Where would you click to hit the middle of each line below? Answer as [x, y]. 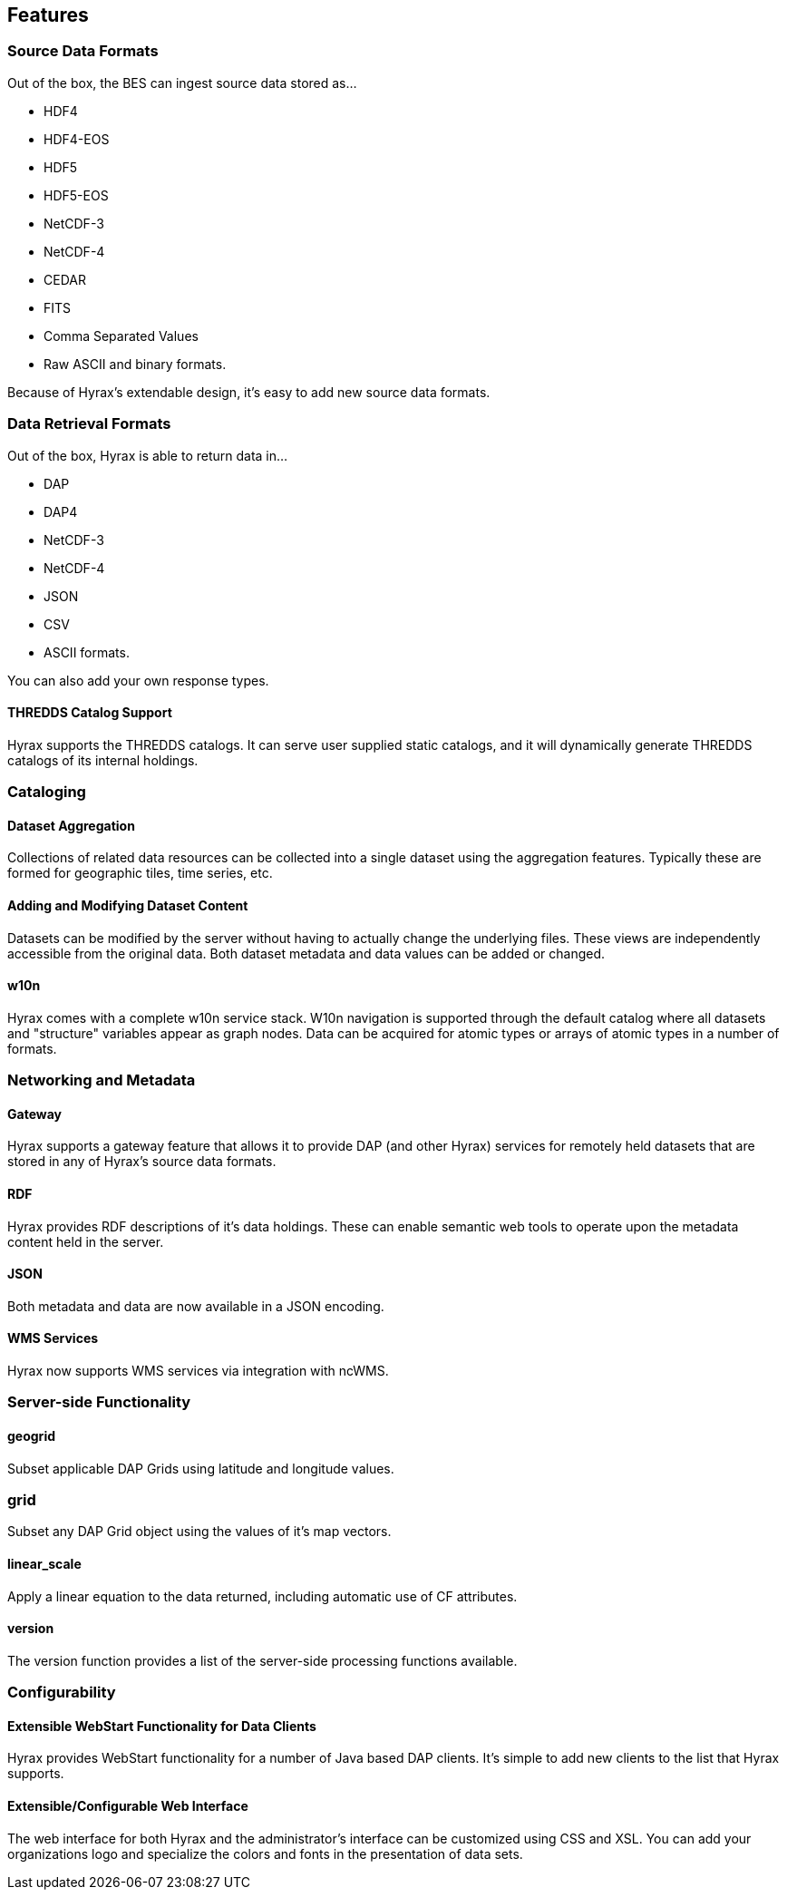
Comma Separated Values [121, 336]
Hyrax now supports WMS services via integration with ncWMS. [198, 1371]
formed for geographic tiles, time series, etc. [140, 873]
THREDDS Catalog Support [90, 713]
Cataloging [47, 792]
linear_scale [44, 1564]
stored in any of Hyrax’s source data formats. [142, 1162]
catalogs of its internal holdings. [103, 760]
